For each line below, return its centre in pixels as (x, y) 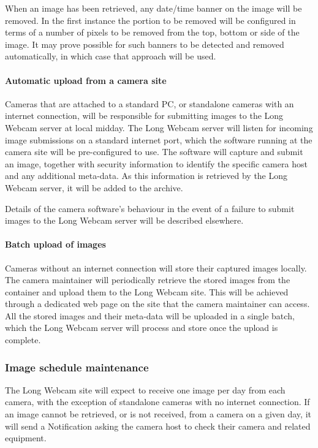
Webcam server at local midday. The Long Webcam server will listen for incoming (159, 127)
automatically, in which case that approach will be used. (111, 56)
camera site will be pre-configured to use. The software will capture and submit (154, 152)
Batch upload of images (55, 244)
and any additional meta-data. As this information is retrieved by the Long (146, 176)
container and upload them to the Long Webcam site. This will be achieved (147, 291)
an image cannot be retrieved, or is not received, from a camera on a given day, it (158, 414)
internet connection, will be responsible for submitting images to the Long (144, 116)
